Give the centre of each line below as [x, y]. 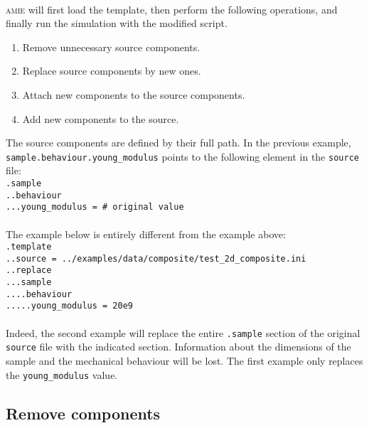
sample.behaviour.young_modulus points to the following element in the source [182, 156]
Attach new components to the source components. [134, 94]
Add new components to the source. [101, 118]
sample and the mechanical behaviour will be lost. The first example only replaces [184, 360]
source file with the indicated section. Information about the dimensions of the [178, 347]
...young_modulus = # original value [95, 207]
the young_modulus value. [62, 374]
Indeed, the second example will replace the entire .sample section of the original [183, 332]
